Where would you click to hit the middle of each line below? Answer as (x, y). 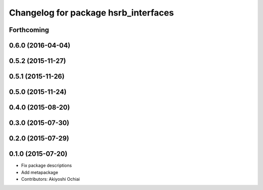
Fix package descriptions (47, 166)
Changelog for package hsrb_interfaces (91, 13)
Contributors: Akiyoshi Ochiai (50, 179)
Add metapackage (40, 172)
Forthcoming (29, 30)
